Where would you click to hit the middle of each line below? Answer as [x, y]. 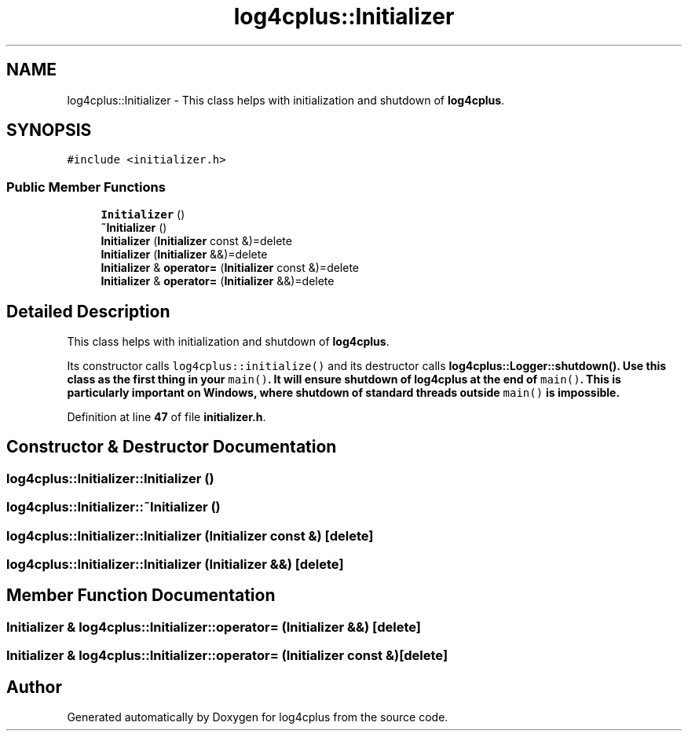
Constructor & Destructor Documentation [172, 447]
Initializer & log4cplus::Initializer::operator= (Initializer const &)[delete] [227, 656]
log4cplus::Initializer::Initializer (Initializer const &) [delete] [190, 535]
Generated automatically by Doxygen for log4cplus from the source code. [258, 717]
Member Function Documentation [141, 596]
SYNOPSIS [49, 130]
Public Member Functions [86, 187]
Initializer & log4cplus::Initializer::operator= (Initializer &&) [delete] [214, 627]
